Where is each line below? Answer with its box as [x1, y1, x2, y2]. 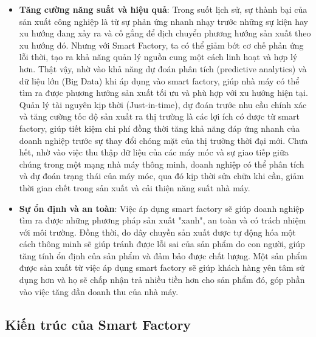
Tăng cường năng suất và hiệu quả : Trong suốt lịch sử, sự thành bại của [19, 3, 307, 15]
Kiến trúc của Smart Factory [5, 315, 191, 333]
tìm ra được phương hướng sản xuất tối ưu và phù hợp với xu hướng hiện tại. [19, 86, 308, 99]
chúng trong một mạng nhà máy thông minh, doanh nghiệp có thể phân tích [19, 157, 304, 170]
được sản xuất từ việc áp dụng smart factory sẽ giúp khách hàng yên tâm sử [19, 261, 304, 274]
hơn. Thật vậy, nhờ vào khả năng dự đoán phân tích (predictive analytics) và [19, 62, 307, 75]
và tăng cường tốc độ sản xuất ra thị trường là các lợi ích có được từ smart [19, 110, 300, 123]
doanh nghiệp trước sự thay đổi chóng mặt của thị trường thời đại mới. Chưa [19, 134, 308, 146]
